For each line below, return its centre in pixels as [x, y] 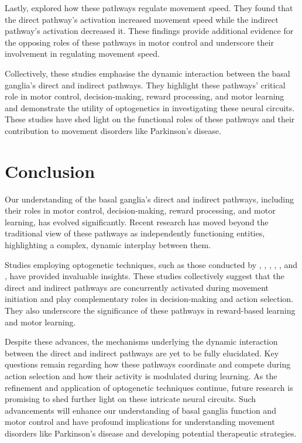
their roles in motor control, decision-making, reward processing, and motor [140, 210]
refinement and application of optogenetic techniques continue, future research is [149, 387]
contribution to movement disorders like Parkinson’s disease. [113, 130]
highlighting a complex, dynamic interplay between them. [108, 245]
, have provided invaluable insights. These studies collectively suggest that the [145, 276]
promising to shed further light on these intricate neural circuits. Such [131, 399]
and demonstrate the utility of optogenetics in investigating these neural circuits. [150, 107]
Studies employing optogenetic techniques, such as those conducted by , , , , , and [151, 264]
